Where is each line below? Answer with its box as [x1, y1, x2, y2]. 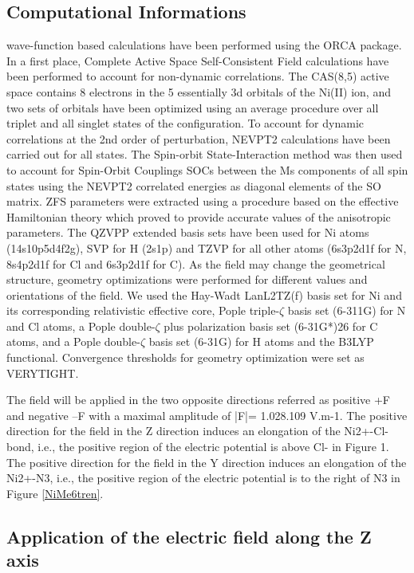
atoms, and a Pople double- [6, 333, 140, 350]
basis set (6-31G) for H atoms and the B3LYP [148, 333, 374, 350]
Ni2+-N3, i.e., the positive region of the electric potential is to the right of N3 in [6, 469, 400, 486]
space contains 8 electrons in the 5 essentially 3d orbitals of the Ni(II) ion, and [6, 83, 391, 100]
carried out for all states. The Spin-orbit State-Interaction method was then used [6, 146, 403, 163]
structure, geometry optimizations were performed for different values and [6, 271, 368, 288]
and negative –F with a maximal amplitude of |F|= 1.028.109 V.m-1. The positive [6, 406, 408, 423]
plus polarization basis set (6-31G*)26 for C [164, 317, 378, 334]
